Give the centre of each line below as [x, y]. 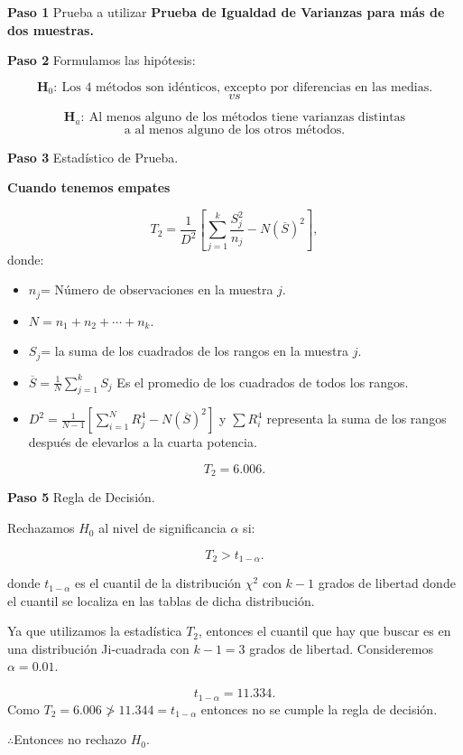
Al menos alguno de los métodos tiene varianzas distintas [247, 118]
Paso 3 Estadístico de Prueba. [93, 157]
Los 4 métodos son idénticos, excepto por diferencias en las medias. [247, 87]
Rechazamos [41, 528]
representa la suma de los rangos [357, 419]
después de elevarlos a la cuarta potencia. [143, 442]
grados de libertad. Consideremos [341, 648]
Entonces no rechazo [70, 739]
